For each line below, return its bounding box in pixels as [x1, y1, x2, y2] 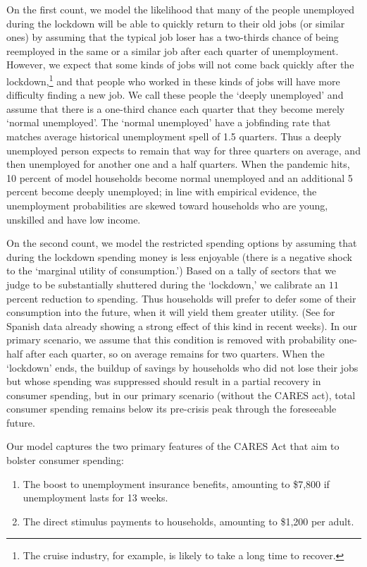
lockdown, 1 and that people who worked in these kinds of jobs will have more [6, 71, 340, 88]
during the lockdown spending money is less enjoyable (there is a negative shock [6, 249, 352, 264]
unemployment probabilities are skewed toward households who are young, [6, 197, 328, 212]
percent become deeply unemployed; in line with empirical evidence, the [6, 184, 317, 199]
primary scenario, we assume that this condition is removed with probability [6, 332, 336, 347]
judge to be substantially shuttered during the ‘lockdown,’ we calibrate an [6, 276, 326, 291]
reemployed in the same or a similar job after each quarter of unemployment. [6, 43, 339, 58]
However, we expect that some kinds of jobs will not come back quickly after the [6, 57, 354, 72]
